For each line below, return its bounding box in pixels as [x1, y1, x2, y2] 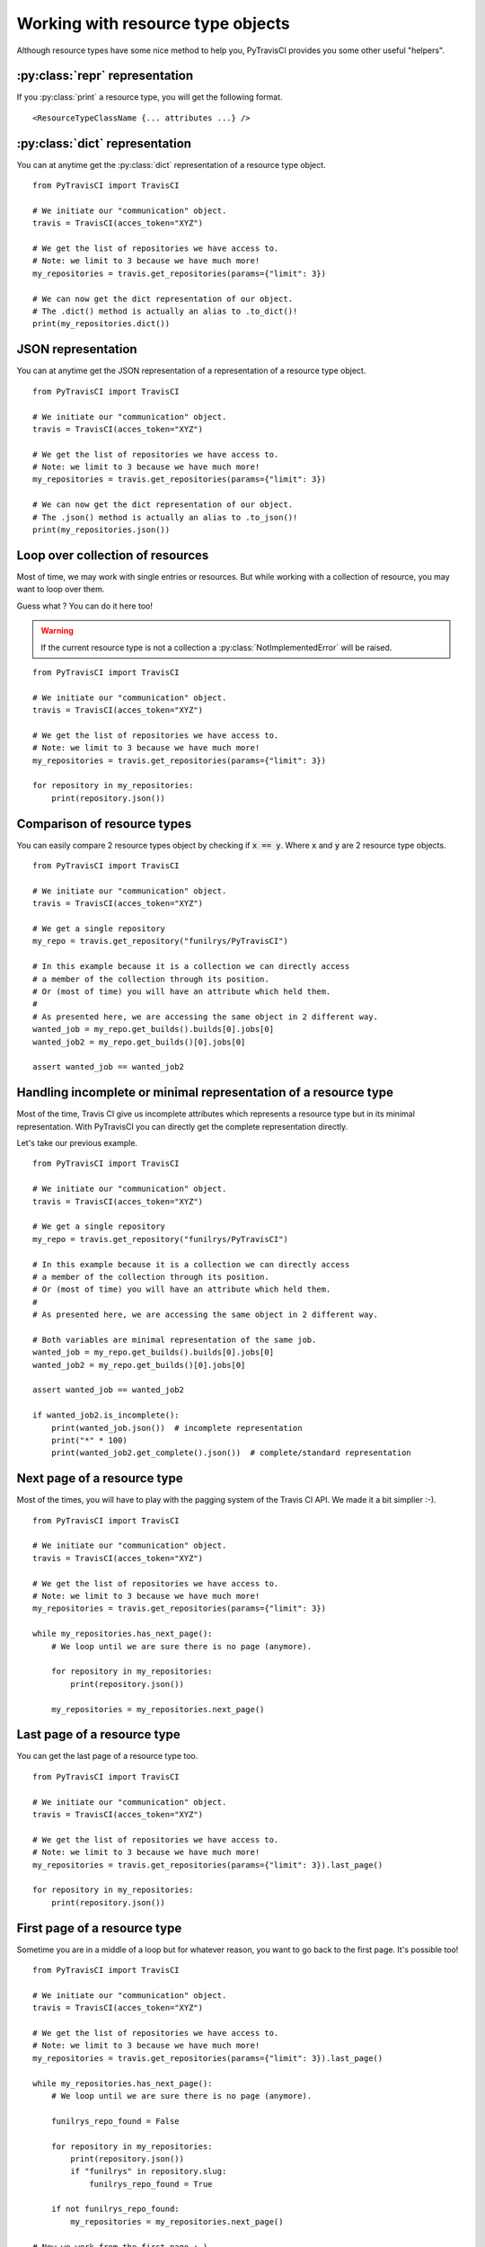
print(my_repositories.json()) [32, 525, 171, 535]
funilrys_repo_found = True [89, 2179, 213, 2189]
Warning [40, 626, 74, 636]
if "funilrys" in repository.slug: [70, 2166, 227, 2177]
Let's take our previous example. [16, 1138, 138, 1149]
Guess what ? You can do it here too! [16, 600, 153, 611]
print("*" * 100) [50, 1435, 128, 1446]
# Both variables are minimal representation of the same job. [32, 1335, 317, 1345]
